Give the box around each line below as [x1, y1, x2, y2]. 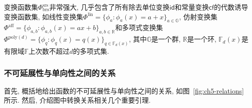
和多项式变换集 [115, 22, 163, 32]
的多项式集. [73, 46, 109, 56]
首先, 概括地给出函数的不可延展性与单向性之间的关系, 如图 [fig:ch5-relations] [4, 85, 244, 95]
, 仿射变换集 [179, 11, 217, 21]
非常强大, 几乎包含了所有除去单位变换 [49, 2, 170, 12]
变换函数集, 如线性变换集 [4, 11, 83, 21]
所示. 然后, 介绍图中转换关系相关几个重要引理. [4, 95, 151, 105]
